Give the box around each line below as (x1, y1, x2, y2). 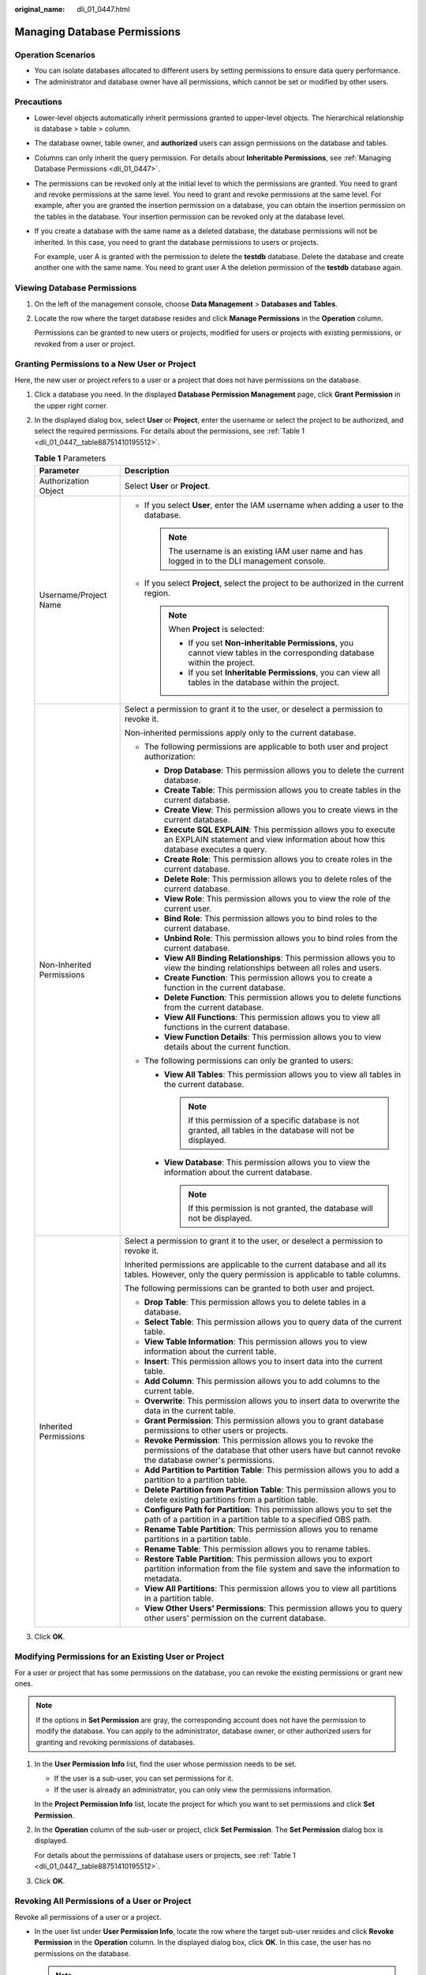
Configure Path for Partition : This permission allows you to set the (144, 1503, 392, 1514)
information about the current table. (144, 1345, 277, 1356)
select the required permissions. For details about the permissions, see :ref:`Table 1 (34, 427, 305, 436)
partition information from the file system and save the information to (144, 1563, 400, 1574)
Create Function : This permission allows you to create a (163, 972, 373, 983)
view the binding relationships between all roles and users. (163, 962, 382, 973)
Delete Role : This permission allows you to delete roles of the (163, 873, 392, 884)
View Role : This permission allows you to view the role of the (163, 893, 390, 904)
